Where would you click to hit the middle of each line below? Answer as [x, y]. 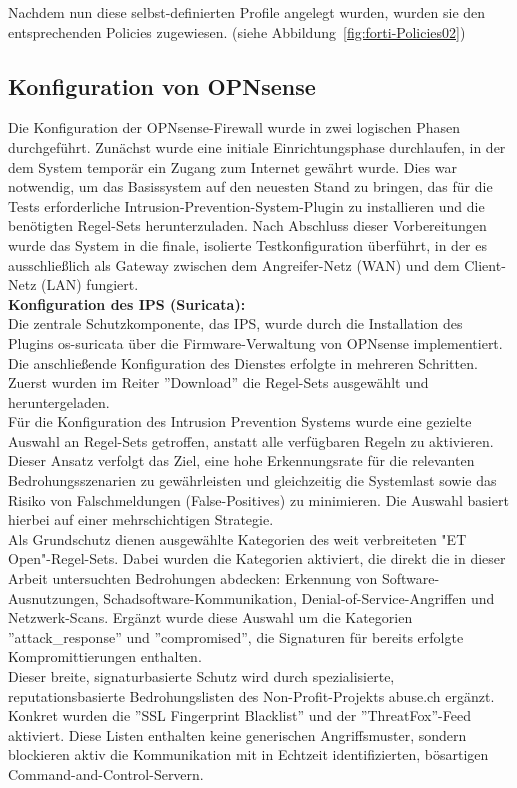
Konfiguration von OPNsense [162, 85]
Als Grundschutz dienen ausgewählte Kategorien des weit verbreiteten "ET [237, 538]
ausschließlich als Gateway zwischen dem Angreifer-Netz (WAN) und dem [234, 264]
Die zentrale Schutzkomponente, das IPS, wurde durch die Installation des [235, 323]
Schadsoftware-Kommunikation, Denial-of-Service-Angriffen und [299, 597]
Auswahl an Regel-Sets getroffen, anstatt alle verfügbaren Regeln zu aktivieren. [251, 440]
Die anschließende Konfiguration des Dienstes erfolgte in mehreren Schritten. [243, 362]
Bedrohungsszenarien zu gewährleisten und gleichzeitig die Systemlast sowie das [252, 480]
